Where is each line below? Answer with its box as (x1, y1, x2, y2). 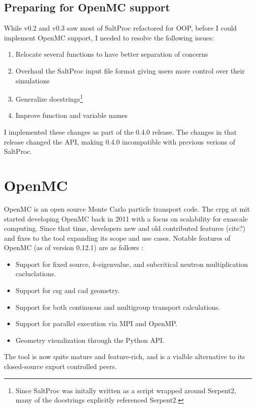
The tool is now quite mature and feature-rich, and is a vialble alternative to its (4, 351, 245, 362)
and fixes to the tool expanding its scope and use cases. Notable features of (4, 232, 230, 243)
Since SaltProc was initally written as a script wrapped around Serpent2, (15, 385, 236, 395)
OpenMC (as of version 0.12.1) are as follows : (4, 242, 144, 253)
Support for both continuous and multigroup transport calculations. (15, 301, 221, 312)
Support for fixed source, (15, 259, 91, 269)
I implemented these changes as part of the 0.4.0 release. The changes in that (4, 127, 237, 137)
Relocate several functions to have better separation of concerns (15, 49, 208, 59)
